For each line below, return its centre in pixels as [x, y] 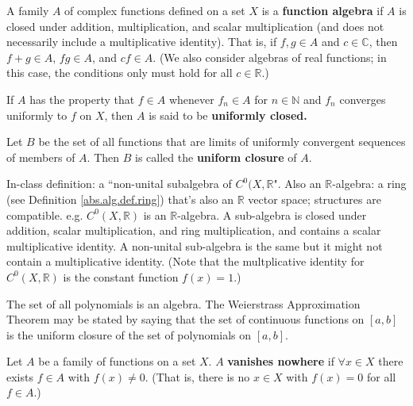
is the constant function [121, 276]
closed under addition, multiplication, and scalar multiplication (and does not [195, 26]
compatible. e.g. [45, 214]
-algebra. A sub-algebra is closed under [272, 214]
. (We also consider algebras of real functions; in [270, 57]
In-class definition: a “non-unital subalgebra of [119, 184]
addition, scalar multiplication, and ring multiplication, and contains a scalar [194, 230]
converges [363, 99]
